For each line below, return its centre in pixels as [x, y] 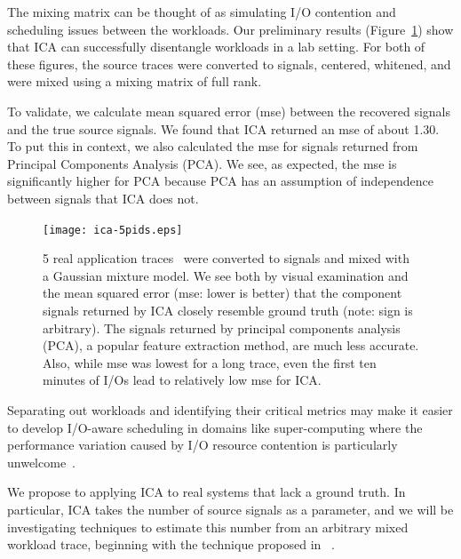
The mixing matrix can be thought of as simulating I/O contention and [202, 12]
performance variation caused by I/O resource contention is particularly [203, 445]
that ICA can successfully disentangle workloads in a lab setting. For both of [216, 47]
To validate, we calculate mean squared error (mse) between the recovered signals [229, 111]
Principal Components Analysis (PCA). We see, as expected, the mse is [202, 163]
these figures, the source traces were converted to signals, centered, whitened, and [229, 64]
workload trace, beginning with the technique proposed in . [171, 544]
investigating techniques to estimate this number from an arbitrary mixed [208, 527]
